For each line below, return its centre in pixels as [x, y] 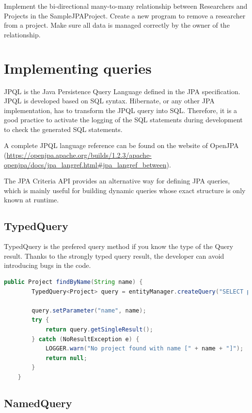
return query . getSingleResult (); [99, 329]
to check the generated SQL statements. [63, 129]
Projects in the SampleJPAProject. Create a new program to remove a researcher [125, 15]
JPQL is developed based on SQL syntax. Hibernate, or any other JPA [109, 101]
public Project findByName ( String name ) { [73, 282]
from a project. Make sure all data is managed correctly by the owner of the [117, 25]
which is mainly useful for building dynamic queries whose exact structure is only [125, 190]
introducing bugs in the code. [47, 265]
